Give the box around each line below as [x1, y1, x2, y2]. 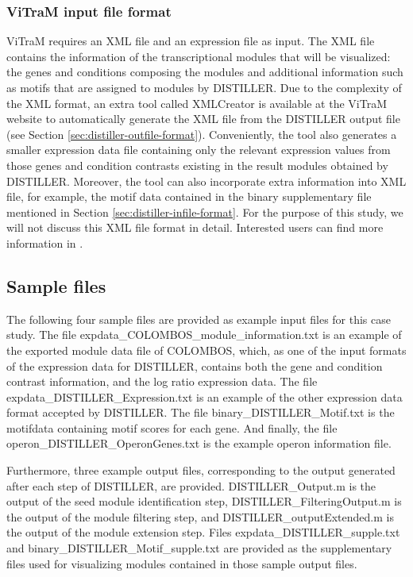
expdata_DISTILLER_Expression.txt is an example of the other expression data [6, 388, 403, 405]
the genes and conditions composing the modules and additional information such [6, 63, 403, 80]
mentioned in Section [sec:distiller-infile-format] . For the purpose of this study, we [6, 203, 403, 220]
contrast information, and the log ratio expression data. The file [6, 373, 318, 390]
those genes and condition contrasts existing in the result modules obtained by [6, 156, 388, 173]
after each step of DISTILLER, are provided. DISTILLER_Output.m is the [6, 477, 376, 494]
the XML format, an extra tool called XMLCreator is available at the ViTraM [6, 94, 387, 111]
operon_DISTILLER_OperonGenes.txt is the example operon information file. [6, 435, 392, 452]
